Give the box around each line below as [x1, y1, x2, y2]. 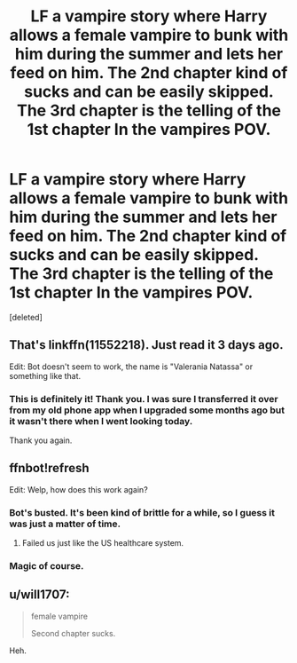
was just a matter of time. [9, 517, 121, 530]
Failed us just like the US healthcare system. [21, 538, 184, 549]
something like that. [9, 370, 82, 381]
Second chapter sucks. [30, 627, 116, 638]
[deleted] [9, 312, 43, 322]
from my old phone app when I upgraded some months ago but [9, 404, 285, 416]
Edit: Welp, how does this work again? [9, 484, 148, 494]
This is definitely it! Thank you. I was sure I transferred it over [9, 392, 278, 405]
